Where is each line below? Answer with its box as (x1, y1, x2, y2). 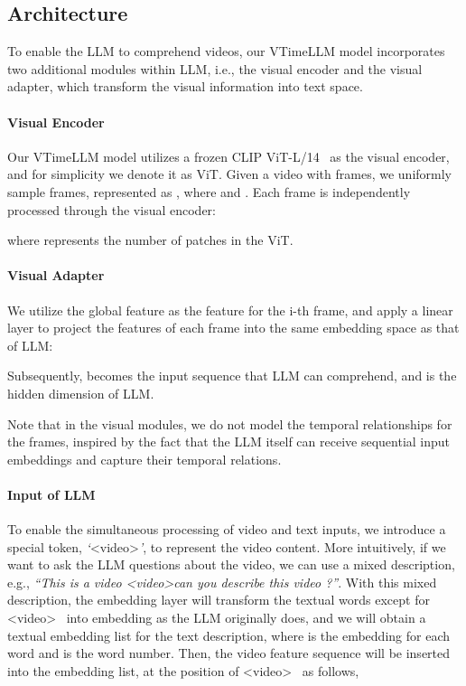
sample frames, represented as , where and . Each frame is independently (7, 182, 411, 201)
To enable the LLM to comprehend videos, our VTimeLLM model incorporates (7, 42, 445, 61)
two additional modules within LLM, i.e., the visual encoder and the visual (7, 59, 423, 78)
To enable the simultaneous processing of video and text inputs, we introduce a (7, 520, 446, 539)
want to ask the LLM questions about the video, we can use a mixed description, (7, 555, 455, 574)
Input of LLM (7, 484, 96, 503)
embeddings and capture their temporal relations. (7, 449, 282, 468)
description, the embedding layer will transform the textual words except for (7, 590, 430, 609)
